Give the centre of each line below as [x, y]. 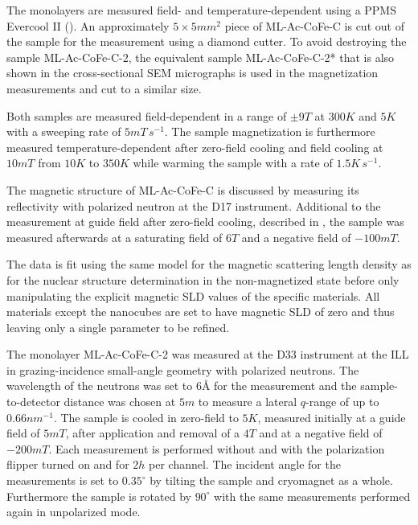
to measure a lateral [248, 402]
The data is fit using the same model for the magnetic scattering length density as [209, 264]
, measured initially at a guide [332, 417]
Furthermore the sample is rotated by [99, 496]
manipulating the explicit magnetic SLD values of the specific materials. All [193, 295]
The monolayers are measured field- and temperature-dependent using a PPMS [201, 10]
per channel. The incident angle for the [245, 464]
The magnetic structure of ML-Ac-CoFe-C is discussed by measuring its [183, 189]
